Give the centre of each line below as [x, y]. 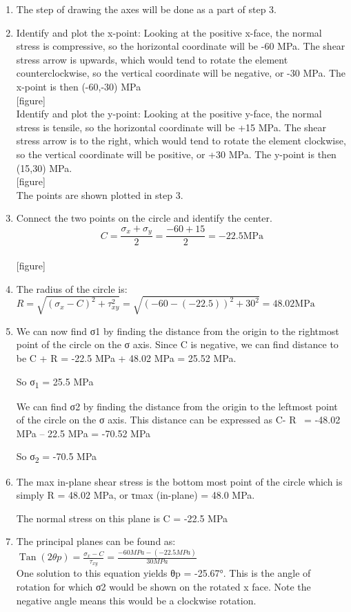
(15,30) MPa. [44, 168]
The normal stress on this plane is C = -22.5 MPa [122, 518]
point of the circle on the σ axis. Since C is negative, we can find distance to [177, 344]
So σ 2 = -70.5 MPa [57, 457]
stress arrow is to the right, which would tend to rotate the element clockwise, [181, 141]
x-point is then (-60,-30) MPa [79, 86]
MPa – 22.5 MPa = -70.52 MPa [83, 433]
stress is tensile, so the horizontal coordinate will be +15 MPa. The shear [171, 127]
